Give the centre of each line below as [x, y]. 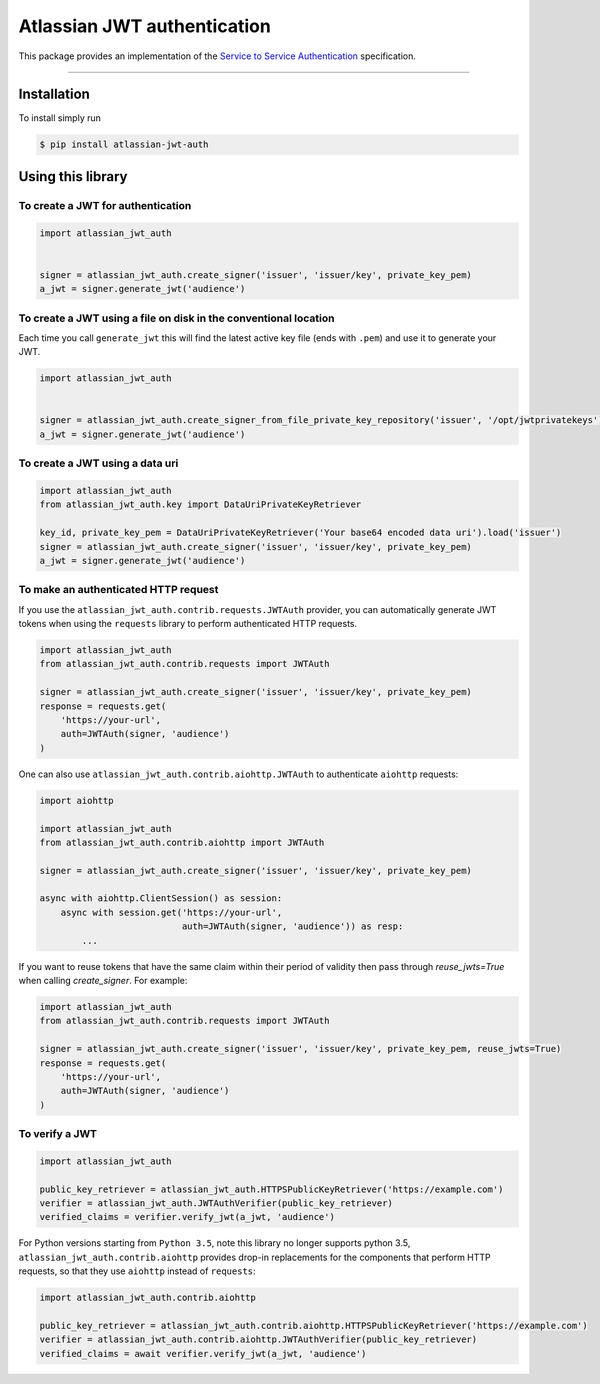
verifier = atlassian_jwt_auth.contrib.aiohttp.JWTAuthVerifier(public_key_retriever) [258, 1339]
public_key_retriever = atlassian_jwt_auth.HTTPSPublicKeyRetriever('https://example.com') [271, 1189]
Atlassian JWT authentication [145, 26]
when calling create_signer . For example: [103, 981]
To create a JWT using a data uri [98, 463]
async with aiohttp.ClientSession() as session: [161, 898]
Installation [54, 94]
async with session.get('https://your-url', [171, 912]
